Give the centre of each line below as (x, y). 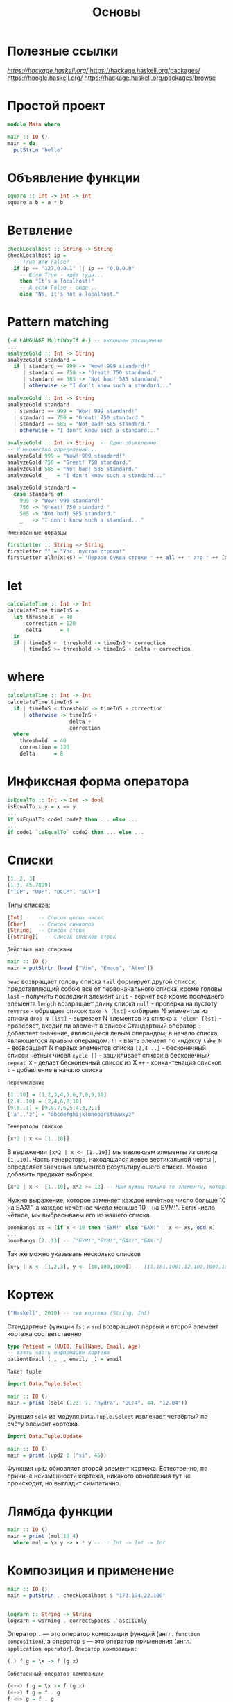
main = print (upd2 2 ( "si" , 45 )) (57, 1455)
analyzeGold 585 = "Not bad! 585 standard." (72, 469)
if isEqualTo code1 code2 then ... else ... (72, 819)
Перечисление (26, 1083)
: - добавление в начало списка (55, 1069)
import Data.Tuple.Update (44, 1436)
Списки (30, 860)
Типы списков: (29, 905)
